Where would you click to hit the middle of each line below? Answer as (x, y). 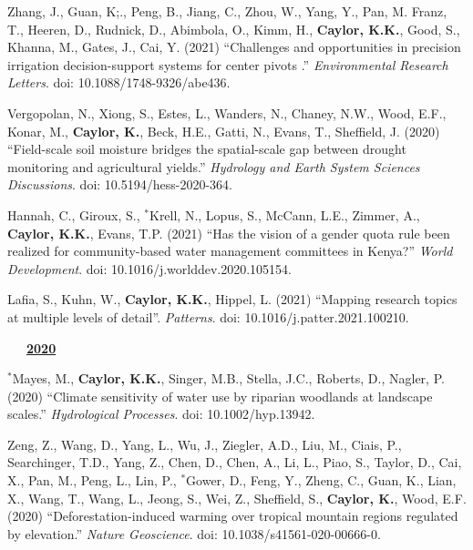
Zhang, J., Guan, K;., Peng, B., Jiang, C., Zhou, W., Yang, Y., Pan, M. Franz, (227, 11)
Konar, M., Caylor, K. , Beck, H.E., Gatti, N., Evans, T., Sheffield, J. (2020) (224, 131)
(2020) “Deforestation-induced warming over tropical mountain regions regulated (233, 516)
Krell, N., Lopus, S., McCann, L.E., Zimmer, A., (284, 214)
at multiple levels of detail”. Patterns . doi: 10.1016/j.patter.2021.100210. (208, 316)
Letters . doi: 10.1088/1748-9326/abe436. (119, 82)
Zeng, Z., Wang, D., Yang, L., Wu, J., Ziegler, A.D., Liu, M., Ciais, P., (205, 444)
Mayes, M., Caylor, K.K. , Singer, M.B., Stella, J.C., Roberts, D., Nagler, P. (228, 378)
